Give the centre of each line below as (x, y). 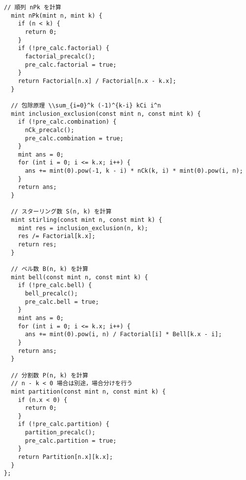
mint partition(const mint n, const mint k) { (88, 391)
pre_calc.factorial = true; (71, 65)
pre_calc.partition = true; (71, 440)
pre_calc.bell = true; (62, 302)
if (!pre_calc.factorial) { (64, 48)
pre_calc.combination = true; (74, 138)
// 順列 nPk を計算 (33, 7)
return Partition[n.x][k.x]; (65, 457)
